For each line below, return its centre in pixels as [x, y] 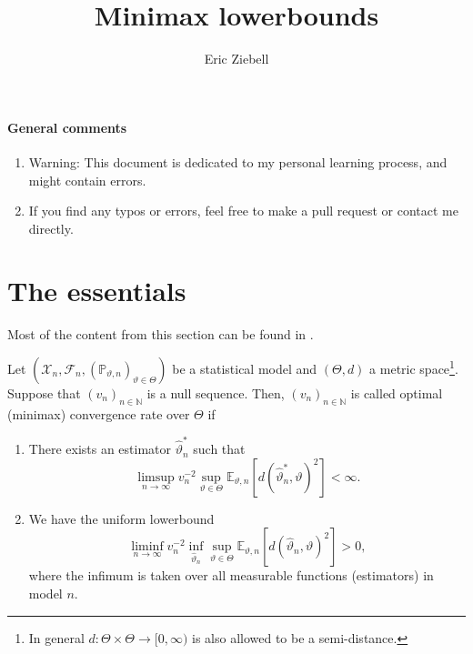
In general [56, 637]
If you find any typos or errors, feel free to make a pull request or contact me [243, 211]
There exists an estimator [100, 449]
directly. [51, 228]
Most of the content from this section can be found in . [161, 334]
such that [219, 449]
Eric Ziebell [236, 59]
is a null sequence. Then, [216, 393]
